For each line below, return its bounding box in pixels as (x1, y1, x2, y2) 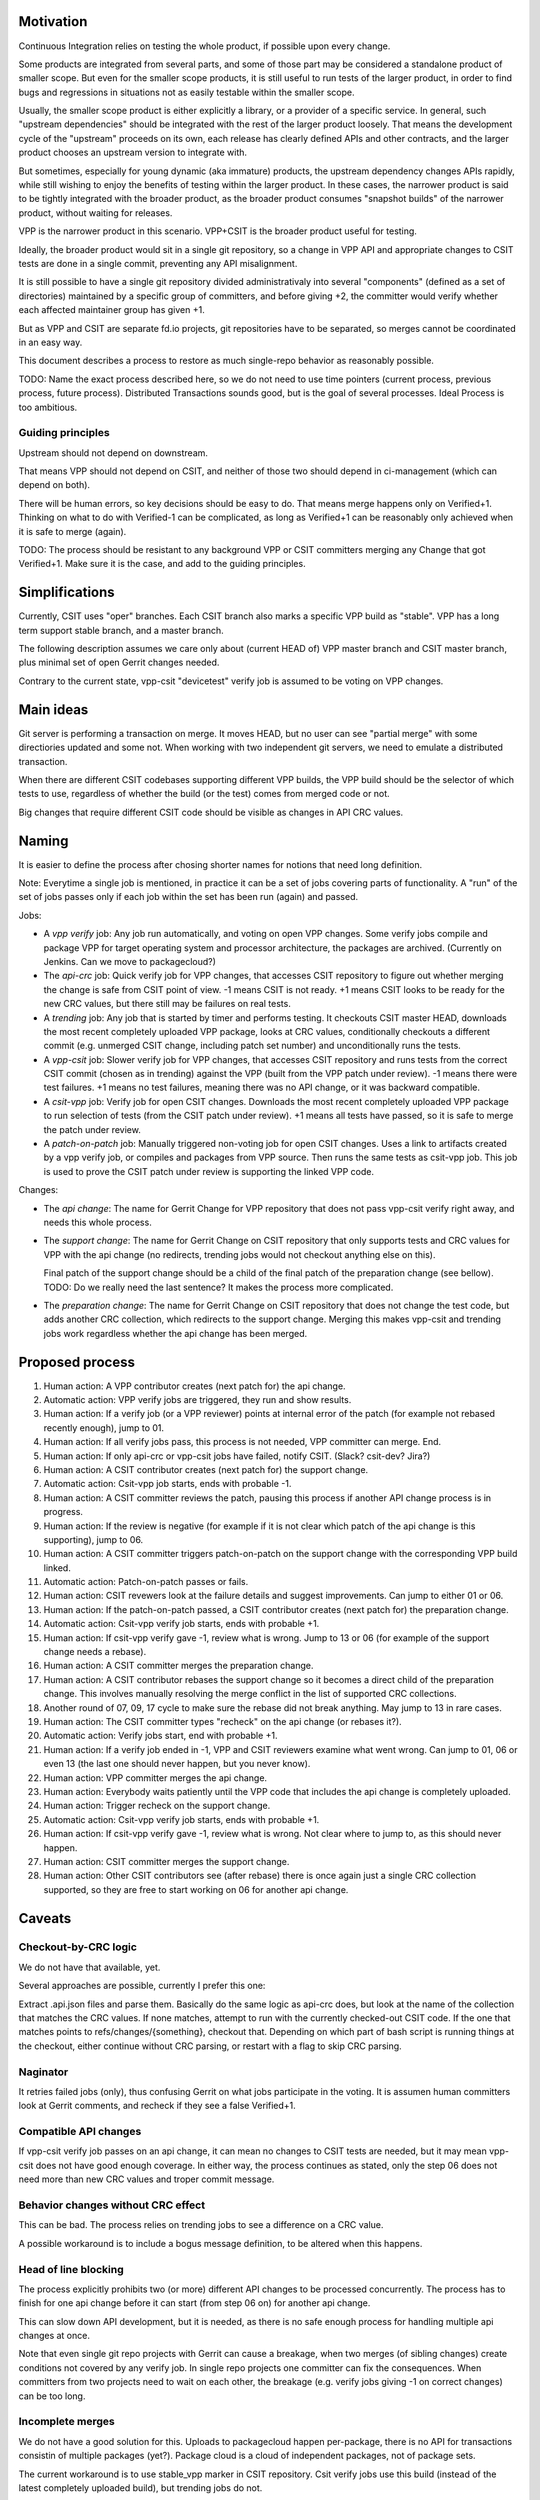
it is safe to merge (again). (18, 525, 127, 537)
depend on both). (18, 479, 90, 491)
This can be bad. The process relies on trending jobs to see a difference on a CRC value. (18, 2219, 384, 2231)
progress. (43, 1506, 84, 1518)
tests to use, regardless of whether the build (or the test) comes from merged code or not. (18, 788, 390, 800)
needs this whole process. (43, 1216, 152, 1228)
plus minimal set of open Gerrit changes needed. (18, 656, 220, 669)
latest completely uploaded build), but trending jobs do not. (18, 2481, 263, 2494)
